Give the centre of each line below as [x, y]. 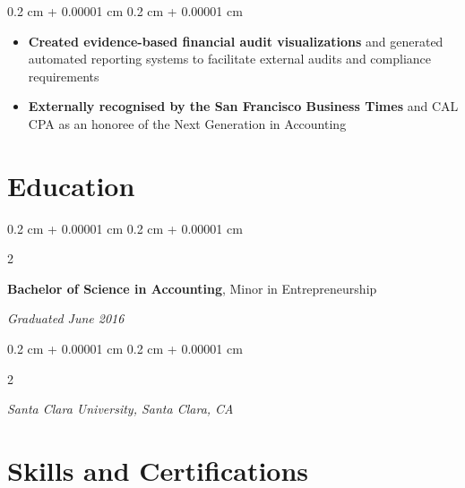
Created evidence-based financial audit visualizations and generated [236, 41]
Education [71, 185]
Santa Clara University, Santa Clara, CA [121, 409]
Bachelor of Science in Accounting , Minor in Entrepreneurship [192, 288]
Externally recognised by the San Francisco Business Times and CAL [243, 106]
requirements [64, 76]
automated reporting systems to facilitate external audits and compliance [229, 59]
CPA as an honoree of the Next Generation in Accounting [187, 123]
